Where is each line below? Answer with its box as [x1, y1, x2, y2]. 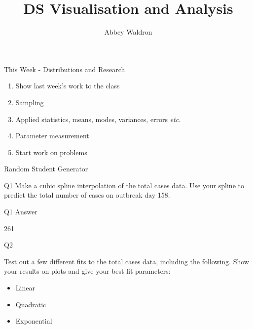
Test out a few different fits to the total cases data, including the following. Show [4, 256, 249, 266]
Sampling [15, 97, 44, 107]
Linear [15, 283, 35, 293]
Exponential [15, 316, 52, 326]
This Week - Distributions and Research [4, 64, 125, 74]
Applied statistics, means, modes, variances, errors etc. [15, 114, 181, 124]
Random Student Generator [4, 164, 88, 174]
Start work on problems [15, 147, 87, 157]
